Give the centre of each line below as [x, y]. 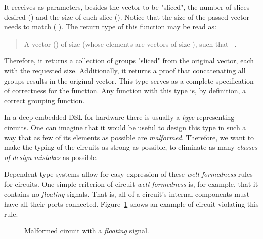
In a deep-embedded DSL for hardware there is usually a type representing [119, 117]
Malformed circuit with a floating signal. [87, 231]
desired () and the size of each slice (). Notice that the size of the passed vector [127, 16]
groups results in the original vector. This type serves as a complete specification [129, 80]
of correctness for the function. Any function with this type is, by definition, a [125, 90]
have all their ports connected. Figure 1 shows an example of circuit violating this [131, 204]
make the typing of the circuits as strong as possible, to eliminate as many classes [131, 147]
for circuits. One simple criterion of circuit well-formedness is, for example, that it [131, 184]
